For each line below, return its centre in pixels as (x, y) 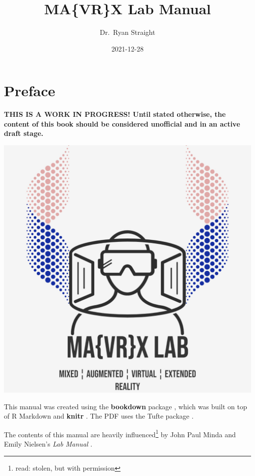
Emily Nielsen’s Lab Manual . (48, 444)
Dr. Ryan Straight (127, 32)
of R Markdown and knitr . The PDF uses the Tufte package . (99, 416)
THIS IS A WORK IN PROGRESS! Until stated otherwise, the (115, 114)
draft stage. (24, 133)
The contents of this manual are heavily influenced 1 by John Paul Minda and (120, 433)
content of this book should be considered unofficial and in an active (122, 123)
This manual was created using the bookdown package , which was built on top (126, 406)
